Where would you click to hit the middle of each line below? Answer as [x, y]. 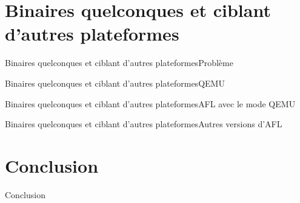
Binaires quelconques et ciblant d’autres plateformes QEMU [115, 83]
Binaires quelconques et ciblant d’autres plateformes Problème [119, 63]
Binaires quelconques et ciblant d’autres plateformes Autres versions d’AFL [144, 124]
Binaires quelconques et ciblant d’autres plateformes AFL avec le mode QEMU [150, 103]
